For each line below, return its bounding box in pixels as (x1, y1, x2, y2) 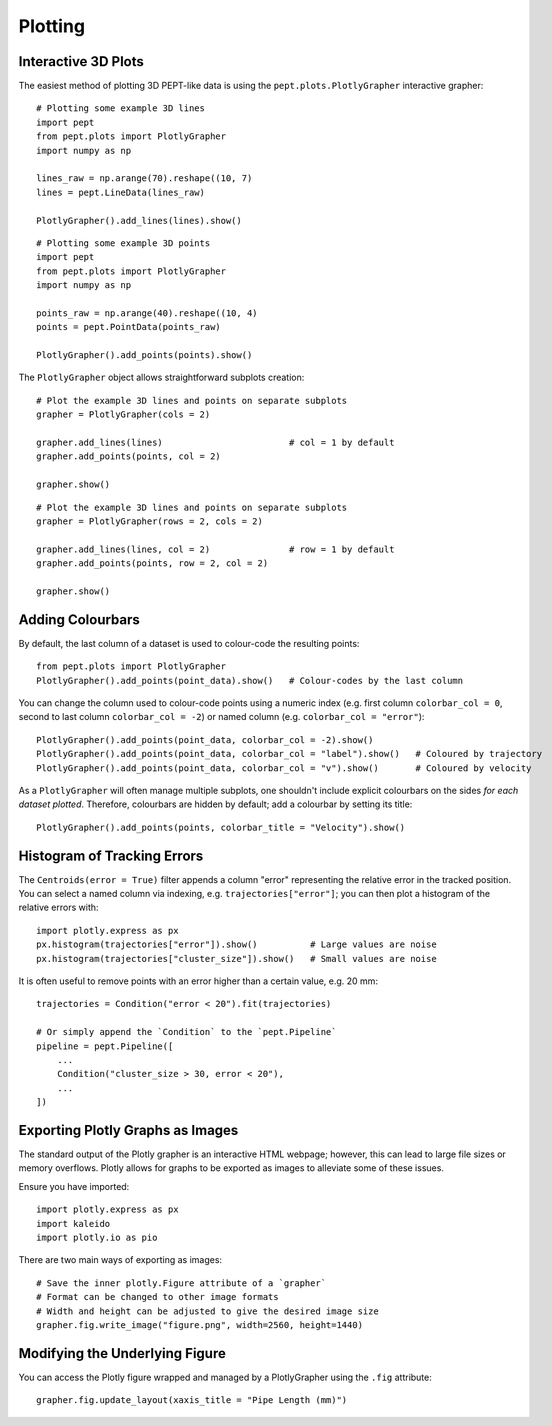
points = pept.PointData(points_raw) (36, 321, 222, 333)
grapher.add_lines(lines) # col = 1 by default (36, 437, 395, 449)
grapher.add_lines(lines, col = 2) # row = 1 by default (36, 543, 395, 555)
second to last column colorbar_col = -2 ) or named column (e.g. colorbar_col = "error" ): (18, 711, 425, 723)
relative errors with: (18, 901, 99, 914)
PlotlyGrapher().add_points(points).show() (36, 350, 253, 361)
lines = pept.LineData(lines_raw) (36, 186, 205, 198)
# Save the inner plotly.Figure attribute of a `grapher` (36, 1277, 327, 1289)
